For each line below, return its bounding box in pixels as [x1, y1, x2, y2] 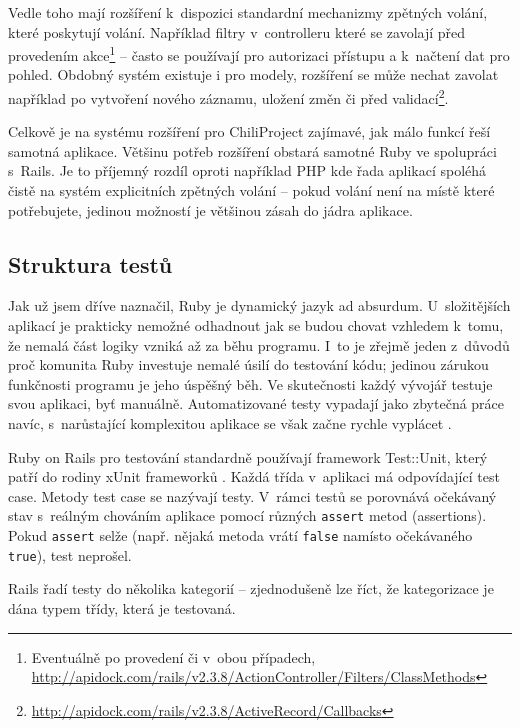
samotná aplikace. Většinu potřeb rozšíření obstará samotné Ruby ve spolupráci [8, 140, 497, 161]
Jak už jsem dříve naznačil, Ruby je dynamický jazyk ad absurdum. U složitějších [8, 295, 511, 316]
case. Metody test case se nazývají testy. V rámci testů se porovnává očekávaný [8, 485, 497, 506]
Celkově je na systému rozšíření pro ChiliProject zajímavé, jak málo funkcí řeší [8, 121, 491, 142]
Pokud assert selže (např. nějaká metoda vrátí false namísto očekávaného [8, 525, 473, 546]
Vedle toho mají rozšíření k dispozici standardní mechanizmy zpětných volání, [8, 2, 488, 22]
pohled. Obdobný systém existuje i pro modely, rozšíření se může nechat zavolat [8, 64, 499, 85]
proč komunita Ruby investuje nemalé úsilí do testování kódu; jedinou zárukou [8, 354, 489, 375]
